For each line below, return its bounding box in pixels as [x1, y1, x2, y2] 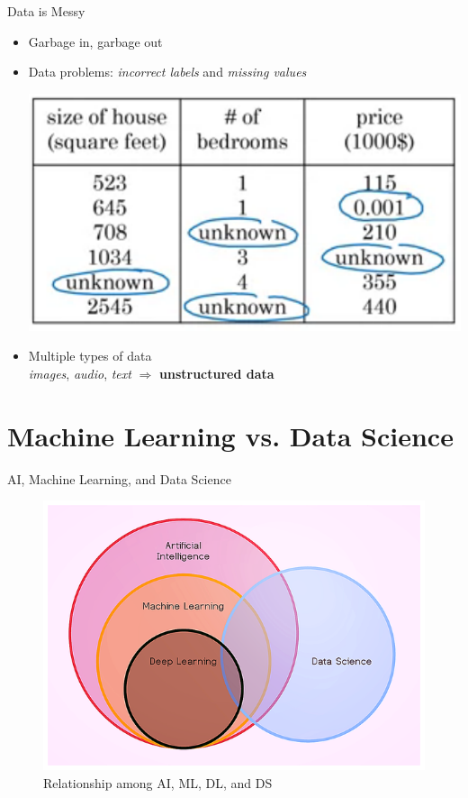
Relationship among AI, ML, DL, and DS [43, 773, 273, 792]
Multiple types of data [28, 346, 152, 365]
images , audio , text [28, 364, 131, 383]
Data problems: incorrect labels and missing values [28, 62, 307, 81]
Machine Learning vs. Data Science [7, 417, 454, 454]
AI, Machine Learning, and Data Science [7, 469, 231, 488]
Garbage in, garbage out [28, 32, 163, 50]
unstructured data [159, 364, 274, 383]
